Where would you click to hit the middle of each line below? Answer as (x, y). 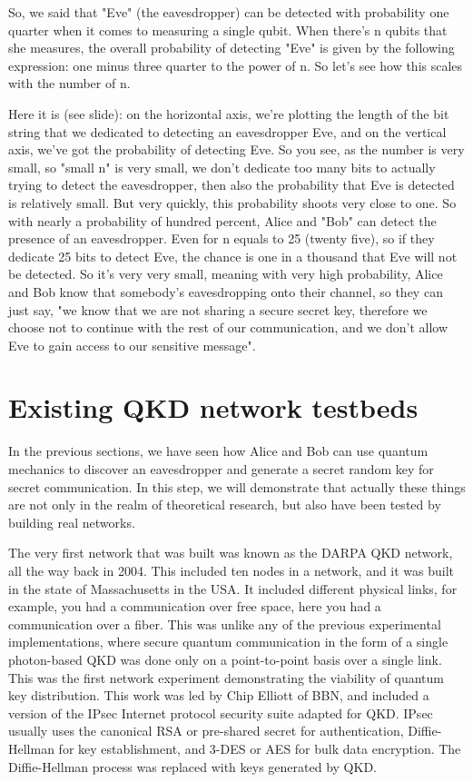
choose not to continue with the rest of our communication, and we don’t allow (228, 327)
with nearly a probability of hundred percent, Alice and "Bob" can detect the (222, 220)
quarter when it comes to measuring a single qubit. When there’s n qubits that (228, 30)
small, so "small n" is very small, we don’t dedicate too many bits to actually (222, 167)
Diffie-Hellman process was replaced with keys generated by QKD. (192, 766)
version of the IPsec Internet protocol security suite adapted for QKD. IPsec (221, 713)
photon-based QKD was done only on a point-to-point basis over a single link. (225, 659)
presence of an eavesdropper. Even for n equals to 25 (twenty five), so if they (222, 238)
